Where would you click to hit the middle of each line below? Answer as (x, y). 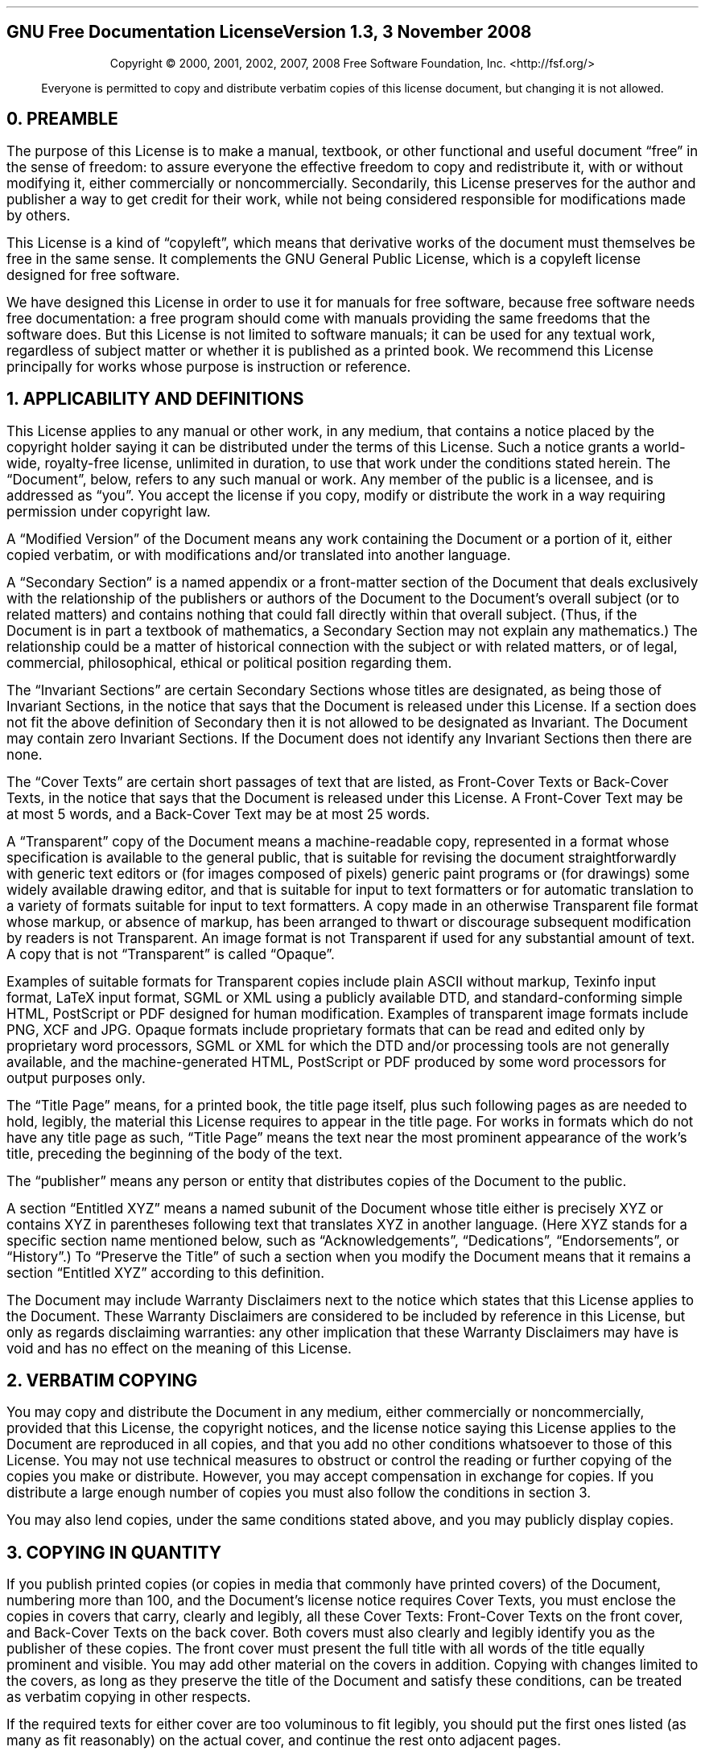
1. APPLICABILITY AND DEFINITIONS (155, 399)
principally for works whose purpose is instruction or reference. (209, 367)
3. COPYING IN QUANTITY (114, 1552)
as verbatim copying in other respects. (129, 1697)
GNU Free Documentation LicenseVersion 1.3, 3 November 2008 (269, 32)
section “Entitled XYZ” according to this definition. (166, 1273)
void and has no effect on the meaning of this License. (179, 1348)
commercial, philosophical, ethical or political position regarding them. (229, 663)
